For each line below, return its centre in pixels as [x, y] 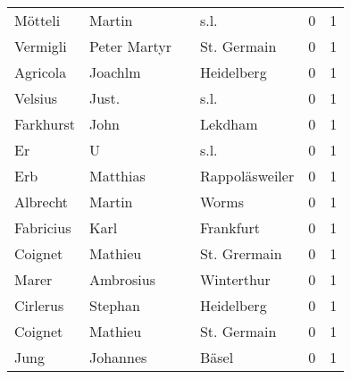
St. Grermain [241, 253]
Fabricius [43, 227]
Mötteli [38, 20]
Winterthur [235, 279]
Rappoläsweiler [247, 176]
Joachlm [115, 72]
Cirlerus [39, 305]
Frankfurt [230, 227]
